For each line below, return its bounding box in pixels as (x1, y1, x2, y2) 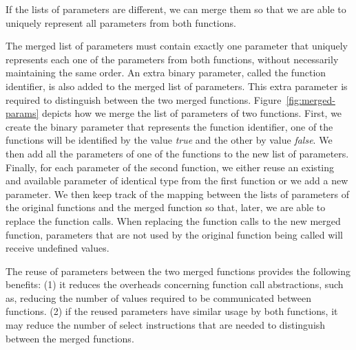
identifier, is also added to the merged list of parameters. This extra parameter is (6, 78, 348, 93)
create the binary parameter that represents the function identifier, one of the (6, 119, 333, 133)
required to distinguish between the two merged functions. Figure (6, 92, 282, 107)
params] (6, 106, 39, 120)
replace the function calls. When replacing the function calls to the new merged (6, 213, 341, 228)
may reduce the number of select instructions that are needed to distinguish (6, 318, 326, 332)
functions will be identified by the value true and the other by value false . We (6, 133, 333, 147)
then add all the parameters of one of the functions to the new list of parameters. (6, 146, 349, 160)
